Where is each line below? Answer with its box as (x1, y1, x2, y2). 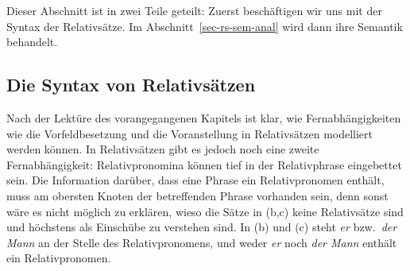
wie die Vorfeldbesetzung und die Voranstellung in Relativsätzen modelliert (6, 125, 373, 141)
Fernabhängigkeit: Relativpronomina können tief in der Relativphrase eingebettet (6, 156, 402, 172)
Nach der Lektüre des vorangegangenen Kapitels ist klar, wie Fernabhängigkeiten (6, 109, 401, 126)
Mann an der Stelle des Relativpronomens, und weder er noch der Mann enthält (6, 234, 397, 250)
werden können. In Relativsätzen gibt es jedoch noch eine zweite (6, 141, 319, 157)
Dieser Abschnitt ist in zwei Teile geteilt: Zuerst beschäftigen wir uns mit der (6, 2, 382, 18)
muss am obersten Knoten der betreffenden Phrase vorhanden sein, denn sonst (6, 187, 389, 203)
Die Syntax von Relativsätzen (6, 72, 256, 97)
